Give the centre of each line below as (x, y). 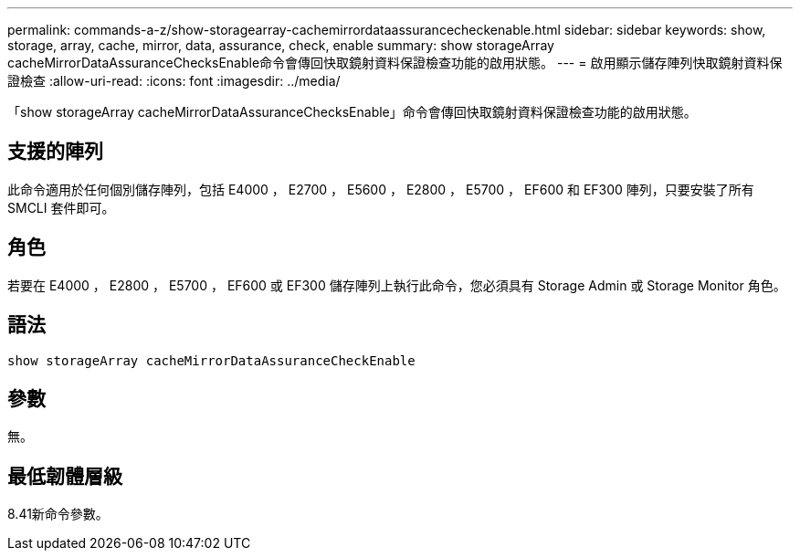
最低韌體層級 (65, 476)
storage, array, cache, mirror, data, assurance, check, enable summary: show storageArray (281, 45)
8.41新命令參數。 (58, 514)
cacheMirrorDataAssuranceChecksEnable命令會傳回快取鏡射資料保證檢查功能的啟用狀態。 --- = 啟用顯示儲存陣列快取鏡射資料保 (395, 63)
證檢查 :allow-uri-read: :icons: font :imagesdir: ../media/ (174, 81)
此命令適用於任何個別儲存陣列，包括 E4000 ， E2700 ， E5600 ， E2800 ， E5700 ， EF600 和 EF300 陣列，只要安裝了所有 (381, 189)
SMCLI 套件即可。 (61, 207)
